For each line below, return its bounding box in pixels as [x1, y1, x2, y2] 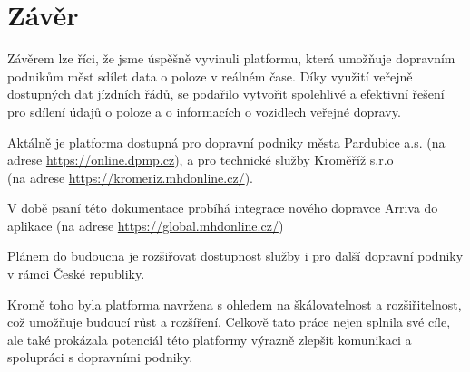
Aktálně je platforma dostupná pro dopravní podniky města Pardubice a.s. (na [7, 132, 446, 151]
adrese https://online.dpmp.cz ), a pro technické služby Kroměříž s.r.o [7, 150, 394, 169]
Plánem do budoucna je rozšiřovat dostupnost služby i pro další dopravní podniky [7, 246, 464, 265]
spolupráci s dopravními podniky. [7, 348, 193, 367]
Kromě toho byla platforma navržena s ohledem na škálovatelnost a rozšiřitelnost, [7, 294, 462, 313]
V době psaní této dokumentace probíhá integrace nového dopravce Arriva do [7, 198, 438, 217]
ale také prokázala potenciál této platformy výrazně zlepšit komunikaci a [7, 329, 412, 348]
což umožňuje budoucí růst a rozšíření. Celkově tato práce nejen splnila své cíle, [7, 312, 451, 331]
